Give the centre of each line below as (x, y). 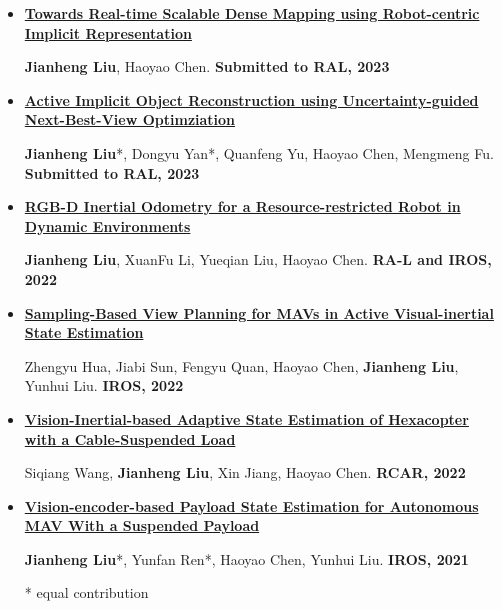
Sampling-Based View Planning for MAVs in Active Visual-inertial (259, 312)
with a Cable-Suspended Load (130, 438)
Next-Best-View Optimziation (130, 119)
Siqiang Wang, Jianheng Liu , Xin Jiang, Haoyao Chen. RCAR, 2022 (245, 472)
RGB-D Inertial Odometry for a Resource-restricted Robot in (242, 206)
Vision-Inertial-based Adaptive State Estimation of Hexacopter (246, 418)
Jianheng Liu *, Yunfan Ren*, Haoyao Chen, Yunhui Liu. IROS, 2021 (246, 558)
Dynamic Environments (107, 225)
